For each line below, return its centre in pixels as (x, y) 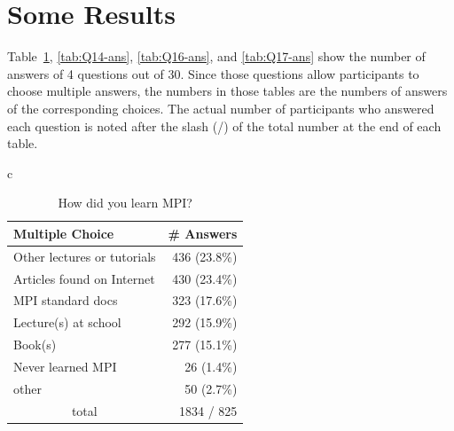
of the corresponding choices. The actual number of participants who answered (221, 108)
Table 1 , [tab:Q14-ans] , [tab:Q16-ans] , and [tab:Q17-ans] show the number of (216, 56)
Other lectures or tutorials (85, 256)
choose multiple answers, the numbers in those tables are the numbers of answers (227, 91)
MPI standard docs (66, 300)
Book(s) (35, 345)
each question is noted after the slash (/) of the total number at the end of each (224, 125)
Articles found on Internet (84, 278)
